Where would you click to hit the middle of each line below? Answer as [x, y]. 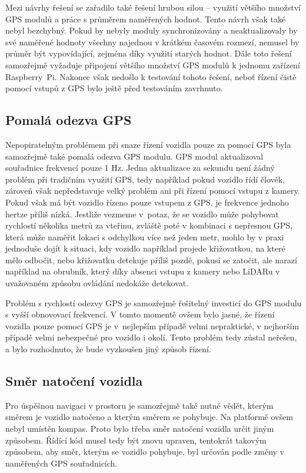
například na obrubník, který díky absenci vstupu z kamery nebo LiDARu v [143, 271]
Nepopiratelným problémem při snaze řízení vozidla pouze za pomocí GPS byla [148, 144]
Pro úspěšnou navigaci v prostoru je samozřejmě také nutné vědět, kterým [139, 405]
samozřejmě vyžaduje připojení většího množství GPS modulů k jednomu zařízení [153, 64]
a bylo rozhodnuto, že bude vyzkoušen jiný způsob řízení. [108, 349]
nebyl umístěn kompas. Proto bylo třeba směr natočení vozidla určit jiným [140, 429]
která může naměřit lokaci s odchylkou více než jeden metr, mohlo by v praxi [145, 236]
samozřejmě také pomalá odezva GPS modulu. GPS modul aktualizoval [134, 156]
